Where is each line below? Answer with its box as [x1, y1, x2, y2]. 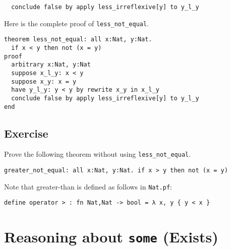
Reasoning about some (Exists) [4, 226, 218, 247]
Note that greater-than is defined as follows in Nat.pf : [4, 181, 172, 192]
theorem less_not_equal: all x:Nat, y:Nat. [4, 36, 152, 43]
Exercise [4, 125, 48, 141]
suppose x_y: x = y [11, 78, 77, 85]
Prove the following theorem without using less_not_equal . [4, 149, 191, 159]
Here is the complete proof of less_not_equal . [4, 18, 149, 28]
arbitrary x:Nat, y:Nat [11, 61, 91, 69]
